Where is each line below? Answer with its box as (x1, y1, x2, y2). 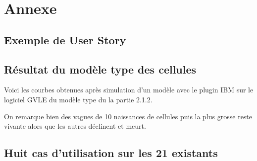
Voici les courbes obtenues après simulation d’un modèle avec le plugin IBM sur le (4, 84, 254, 95)
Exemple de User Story (4, 32, 126, 47)
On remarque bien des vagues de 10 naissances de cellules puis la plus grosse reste (4, 111, 253, 121)
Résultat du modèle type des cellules (4, 61, 197, 77)
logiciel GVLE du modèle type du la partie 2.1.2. (4, 94, 153, 104)
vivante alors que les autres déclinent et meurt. (4, 121, 146, 131)
